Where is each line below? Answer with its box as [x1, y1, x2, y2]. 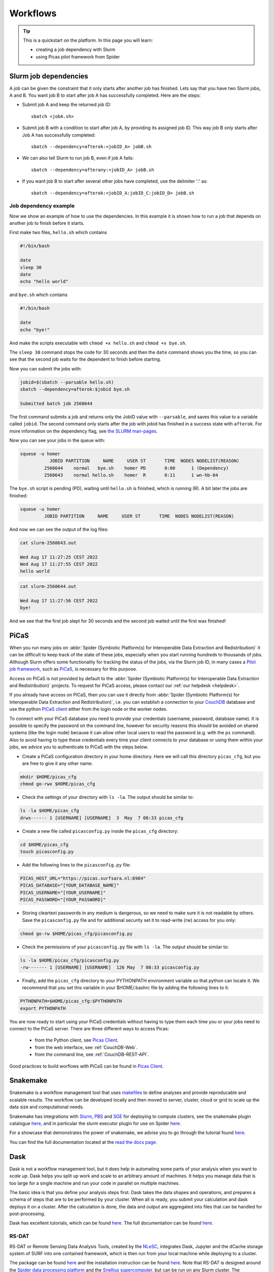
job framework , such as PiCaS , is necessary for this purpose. [9, 666, 138, 672]
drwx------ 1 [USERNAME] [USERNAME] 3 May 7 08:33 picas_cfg [20, 815, 184, 821]
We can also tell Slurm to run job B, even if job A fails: [22, 155, 134, 161]
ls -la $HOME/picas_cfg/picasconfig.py [20, 957, 119, 963]
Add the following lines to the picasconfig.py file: [22, 862, 131, 868]
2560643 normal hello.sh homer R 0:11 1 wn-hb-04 [44, 472, 218, 478]
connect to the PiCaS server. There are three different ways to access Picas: [9, 1026, 169, 1032]
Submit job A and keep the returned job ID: [22, 102, 112, 108]
